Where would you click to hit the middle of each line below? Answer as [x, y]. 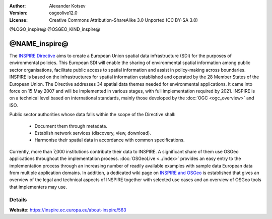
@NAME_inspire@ [39, 44]
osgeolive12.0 [63, 13]
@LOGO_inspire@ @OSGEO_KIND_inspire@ [55, 29]
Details [18, 200]
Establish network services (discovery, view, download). [93, 133]
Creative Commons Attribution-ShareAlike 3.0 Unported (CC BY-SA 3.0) [124, 20]
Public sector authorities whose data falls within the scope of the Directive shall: [92, 115]
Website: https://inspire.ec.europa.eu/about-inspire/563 [68, 210]
